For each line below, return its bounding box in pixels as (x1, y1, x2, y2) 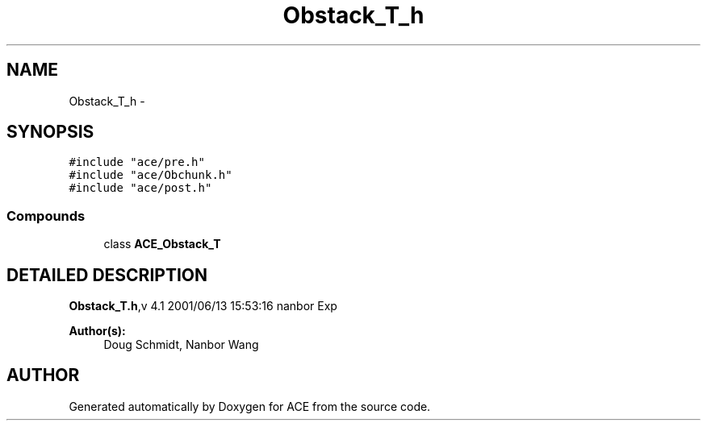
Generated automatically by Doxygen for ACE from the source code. (69, 399, 431, 413)
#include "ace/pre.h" (69, 155, 205, 169)
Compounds (6, 207, 86, 224)
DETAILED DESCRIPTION (6, 264, 208, 285)
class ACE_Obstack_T (103, 237, 221, 251)
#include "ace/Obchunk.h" (69, 168, 232, 182)
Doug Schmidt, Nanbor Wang (103, 338, 259, 352)
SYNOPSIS (6, 122, 94, 143)
